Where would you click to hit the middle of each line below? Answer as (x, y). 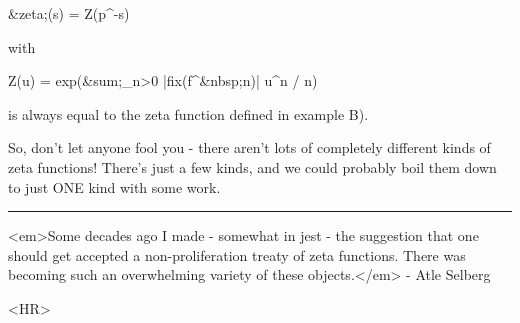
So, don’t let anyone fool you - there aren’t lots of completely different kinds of (249, 147)
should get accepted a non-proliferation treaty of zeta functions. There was (237, 254)
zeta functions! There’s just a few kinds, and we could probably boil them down (252, 166)
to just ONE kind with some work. (114, 186)
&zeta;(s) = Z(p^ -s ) (69, 13)
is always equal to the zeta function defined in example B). (188, 113)
